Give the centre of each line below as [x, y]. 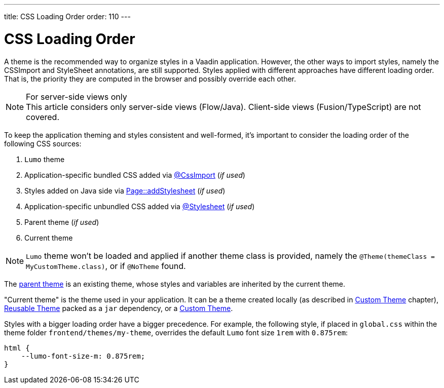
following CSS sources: [43, 143]
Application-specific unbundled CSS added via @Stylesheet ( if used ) [140, 206]
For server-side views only [77, 96]
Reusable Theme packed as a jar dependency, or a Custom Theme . [119, 308]
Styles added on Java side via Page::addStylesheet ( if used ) [125, 190]
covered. [43, 117]
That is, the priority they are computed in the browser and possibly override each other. [150, 79]
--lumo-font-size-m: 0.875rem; [83, 356]
